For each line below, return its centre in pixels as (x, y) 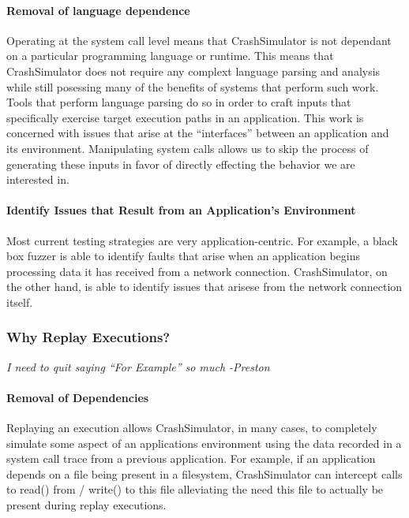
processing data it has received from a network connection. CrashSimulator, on (197, 271)
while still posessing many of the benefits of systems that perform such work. (193, 86)
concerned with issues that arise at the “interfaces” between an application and (198, 133)
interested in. (38, 179)
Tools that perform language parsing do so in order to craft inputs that (179, 102)
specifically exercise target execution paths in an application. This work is (185, 117)
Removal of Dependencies (78, 397)
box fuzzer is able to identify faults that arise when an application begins (184, 256)
